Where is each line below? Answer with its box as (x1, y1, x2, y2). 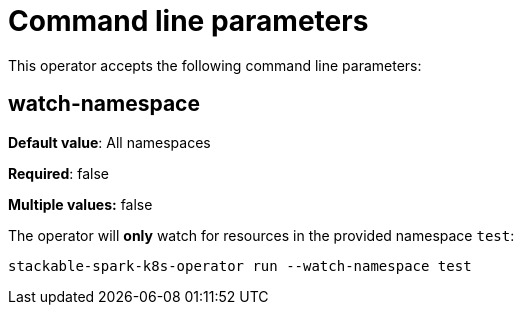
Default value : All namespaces (8, 133, 211, 151)
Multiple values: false (8, 195, 153, 213)
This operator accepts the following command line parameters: (8, 56, 422, 74)
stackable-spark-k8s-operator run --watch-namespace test (8, 257, 472, 274)
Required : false (8, 164, 109, 182)
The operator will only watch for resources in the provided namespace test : (8, 226, 515, 244)
